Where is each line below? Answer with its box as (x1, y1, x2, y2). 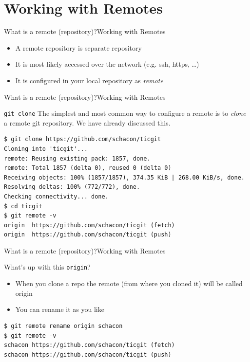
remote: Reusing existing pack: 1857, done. (4, 155, 151, 162)
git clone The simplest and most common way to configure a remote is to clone (4, 108, 246, 118)
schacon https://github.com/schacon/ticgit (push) (4, 351, 172, 358)
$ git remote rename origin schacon (4, 322, 123, 329)
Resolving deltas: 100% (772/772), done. (4, 183, 140, 191)
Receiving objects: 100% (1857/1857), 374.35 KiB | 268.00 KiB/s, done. (4, 174, 245, 181)
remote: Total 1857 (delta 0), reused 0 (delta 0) (4, 164, 172, 172)
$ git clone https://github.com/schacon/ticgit (4, 136, 161, 143)
